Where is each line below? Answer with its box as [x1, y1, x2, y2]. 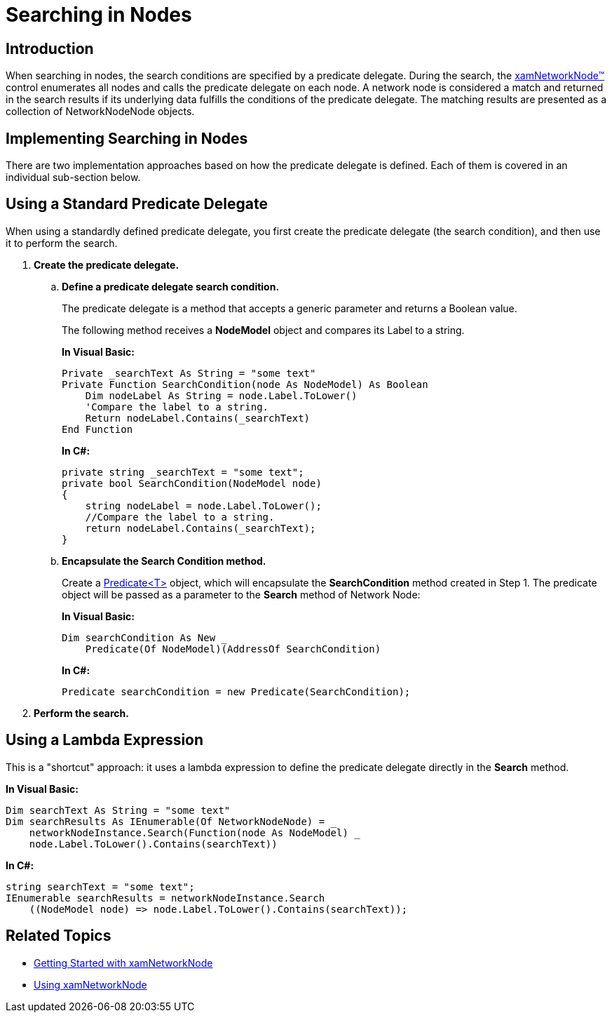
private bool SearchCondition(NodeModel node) [62, 477, 322, 489]
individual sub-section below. [6, 171, 141, 184]
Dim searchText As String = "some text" [6, 804, 231, 816]
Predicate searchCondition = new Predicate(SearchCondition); [62, 685, 411, 697]
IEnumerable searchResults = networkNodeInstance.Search [6, 892, 325, 904]
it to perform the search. [6, 236, 118, 249]
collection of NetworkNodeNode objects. [6, 105, 195, 118]
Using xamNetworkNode [34, 978, 147, 991]
